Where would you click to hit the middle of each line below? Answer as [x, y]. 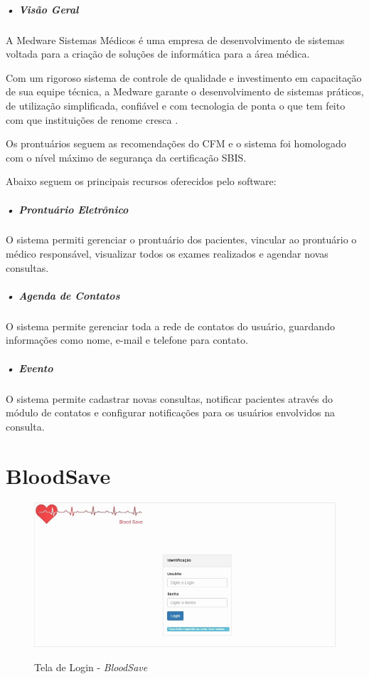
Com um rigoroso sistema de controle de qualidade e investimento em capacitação [184, 77]
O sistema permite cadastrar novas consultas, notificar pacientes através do [170, 398]
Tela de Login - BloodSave [91, 667]
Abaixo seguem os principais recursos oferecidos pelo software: [141, 181]
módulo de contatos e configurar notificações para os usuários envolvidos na [171, 412]
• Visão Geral [42, 9]
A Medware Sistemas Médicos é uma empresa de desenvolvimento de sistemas [175, 40]
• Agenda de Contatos [63, 295]
